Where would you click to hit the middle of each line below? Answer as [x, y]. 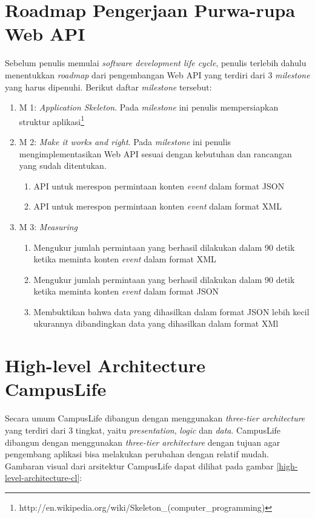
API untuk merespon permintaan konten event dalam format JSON [159, 186]
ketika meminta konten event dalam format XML [125, 259]
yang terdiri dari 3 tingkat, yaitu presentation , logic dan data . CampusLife [143, 430]
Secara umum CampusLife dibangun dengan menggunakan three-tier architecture [155, 418]
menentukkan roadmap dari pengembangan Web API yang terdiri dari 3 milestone [157, 74]
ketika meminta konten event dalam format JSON [126, 291]
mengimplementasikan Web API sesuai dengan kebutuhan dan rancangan [155, 153]
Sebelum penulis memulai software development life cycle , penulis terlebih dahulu [156, 63]
